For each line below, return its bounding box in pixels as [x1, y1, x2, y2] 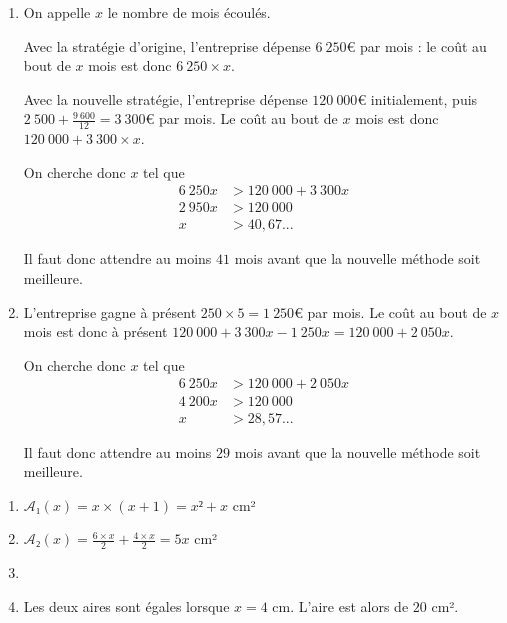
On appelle [23, 2, 91, 22]
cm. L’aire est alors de [272, 595, 409, 616]
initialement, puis [370, 88, 478, 109]
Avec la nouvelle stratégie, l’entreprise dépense [23, 88, 308, 109]
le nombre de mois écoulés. [107, 2, 271, 22]
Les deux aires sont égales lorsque [23, 595, 230, 616]
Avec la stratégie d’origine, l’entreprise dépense [23, 35, 311, 56]
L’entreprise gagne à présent [23, 301, 197, 322]
